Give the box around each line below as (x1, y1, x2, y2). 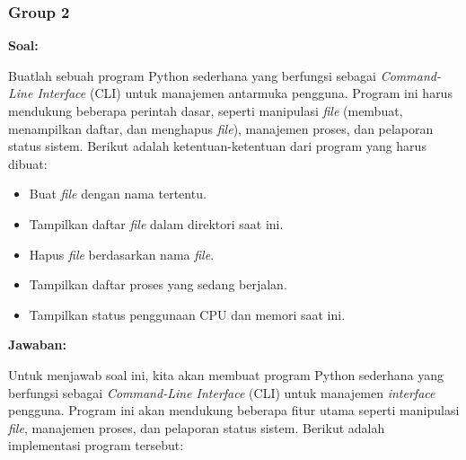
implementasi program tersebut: (8, 436, 184, 455)
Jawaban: (8, 335, 66, 354)
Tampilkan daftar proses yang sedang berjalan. (29, 275, 287, 294)
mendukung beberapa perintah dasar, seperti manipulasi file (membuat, (8, 102, 403, 119)
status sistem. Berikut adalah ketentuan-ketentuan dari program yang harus (8, 137, 426, 155)
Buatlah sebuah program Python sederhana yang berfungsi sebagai (8, 66, 377, 84)
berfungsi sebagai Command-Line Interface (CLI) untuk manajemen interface (8, 383, 435, 402)
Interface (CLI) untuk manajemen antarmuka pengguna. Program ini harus (37, 84, 453, 102)
